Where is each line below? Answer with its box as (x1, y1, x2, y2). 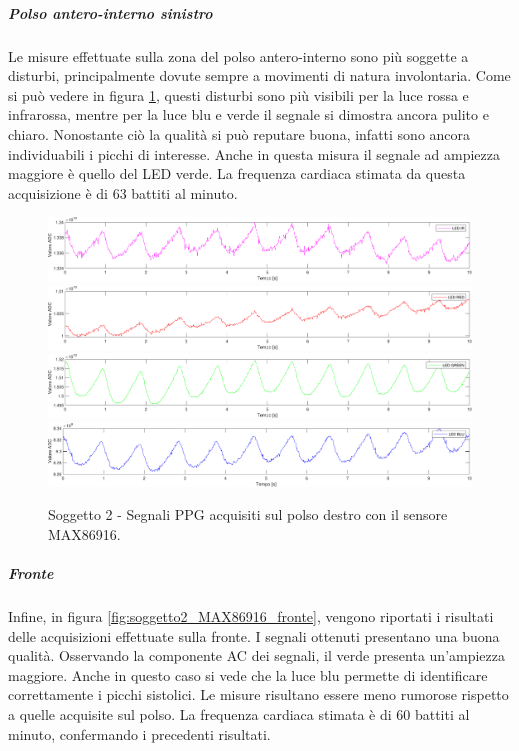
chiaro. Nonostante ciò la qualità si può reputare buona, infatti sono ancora (8, 123, 471, 144)
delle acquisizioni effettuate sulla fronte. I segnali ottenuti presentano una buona (8, 625, 500, 646)
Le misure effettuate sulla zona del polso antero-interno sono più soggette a (8, 45, 469, 66)
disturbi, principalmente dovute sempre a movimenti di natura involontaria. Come (8, 65, 511, 86)
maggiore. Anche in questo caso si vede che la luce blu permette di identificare (8, 664, 488, 685)
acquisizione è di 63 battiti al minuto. (8, 182, 238, 203)
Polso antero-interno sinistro (8, 2, 213, 23)
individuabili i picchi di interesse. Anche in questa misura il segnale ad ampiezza (8, 143, 501, 164)
